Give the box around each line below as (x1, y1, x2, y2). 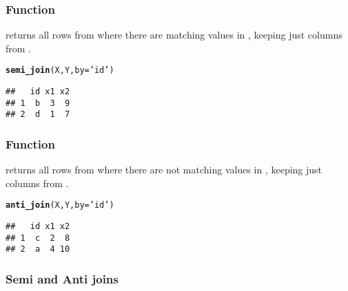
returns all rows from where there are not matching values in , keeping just (6, 162, 323, 177)
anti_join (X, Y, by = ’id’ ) (6, 200, 114, 211)
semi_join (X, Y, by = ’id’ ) (6, 65, 114, 76)
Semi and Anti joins (6, 270, 119, 287)
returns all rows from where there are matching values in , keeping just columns (6, 28, 342, 42)
